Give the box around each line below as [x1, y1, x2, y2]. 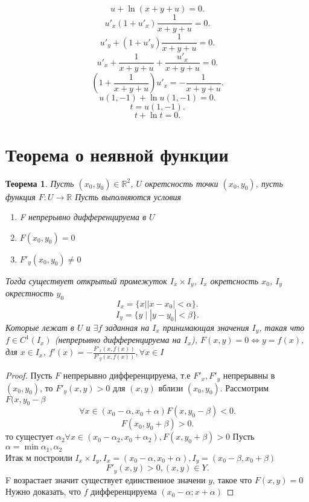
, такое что [212, 473, 252, 486]
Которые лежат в [5, 321, 74, 333]
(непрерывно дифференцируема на [54, 333, 181, 346]
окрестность [5, 287, 54, 299]
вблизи [158, 381, 183, 394]
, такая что [259, 321, 305, 333]
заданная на [105, 321, 150, 333]
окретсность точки [145, 177, 218, 189]
